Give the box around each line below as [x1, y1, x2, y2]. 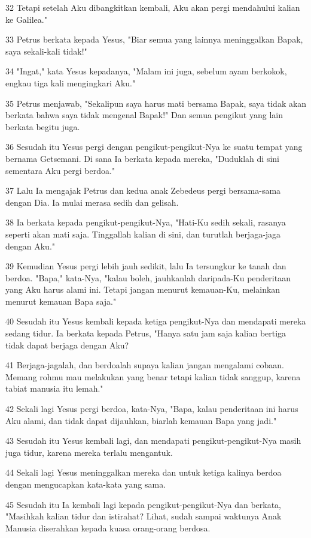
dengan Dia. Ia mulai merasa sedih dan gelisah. [5, 196, 179, 208]
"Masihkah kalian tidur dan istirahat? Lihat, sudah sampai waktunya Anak [5, 510, 282, 522]
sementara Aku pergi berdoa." [5, 164, 115, 176]
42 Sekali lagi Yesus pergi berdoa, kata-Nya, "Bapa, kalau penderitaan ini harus [5, 402, 298, 415]
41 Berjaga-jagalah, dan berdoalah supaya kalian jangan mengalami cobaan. [5, 359, 284, 371]
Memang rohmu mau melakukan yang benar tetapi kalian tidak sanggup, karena [5, 370, 301, 383]
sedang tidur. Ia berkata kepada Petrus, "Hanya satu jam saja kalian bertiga [5, 327, 286, 339]
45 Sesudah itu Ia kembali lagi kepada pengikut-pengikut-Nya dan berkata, [5, 498, 282, 510]
